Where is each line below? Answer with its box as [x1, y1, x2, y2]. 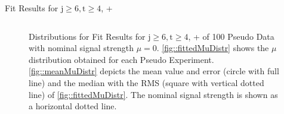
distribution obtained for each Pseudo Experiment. [29, 53, 214, 65]
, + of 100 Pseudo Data [188, 30, 274, 42]
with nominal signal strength [29, 42, 134, 54]
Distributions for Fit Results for [29, 30, 146, 42]
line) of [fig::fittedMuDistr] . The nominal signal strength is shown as [29, 88, 278, 100]
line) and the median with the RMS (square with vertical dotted [29, 76, 264, 88]
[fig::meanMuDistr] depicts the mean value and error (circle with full [29, 65, 279, 77]
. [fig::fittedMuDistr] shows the [156, 42, 269, 54]
